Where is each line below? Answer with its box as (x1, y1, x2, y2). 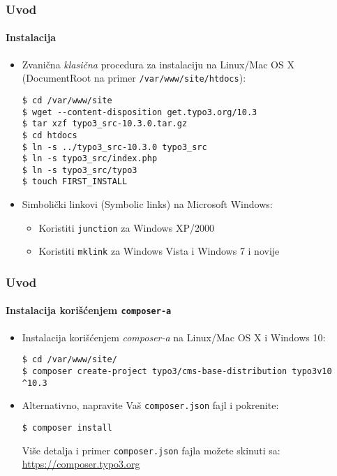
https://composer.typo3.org (22, 456, 140, 471)
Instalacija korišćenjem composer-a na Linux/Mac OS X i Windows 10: (22, 329, 326, 344)
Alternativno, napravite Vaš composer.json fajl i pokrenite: (22, 398, 279, 412)
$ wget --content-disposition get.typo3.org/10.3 (22, 107, 257, 117)
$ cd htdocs (22, 130, 77, 140)
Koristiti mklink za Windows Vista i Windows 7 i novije (38, 244, 280, 258)
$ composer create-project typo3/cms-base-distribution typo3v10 (22, 366, 332, 376)
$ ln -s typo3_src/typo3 (22, 165, 137, 175)
